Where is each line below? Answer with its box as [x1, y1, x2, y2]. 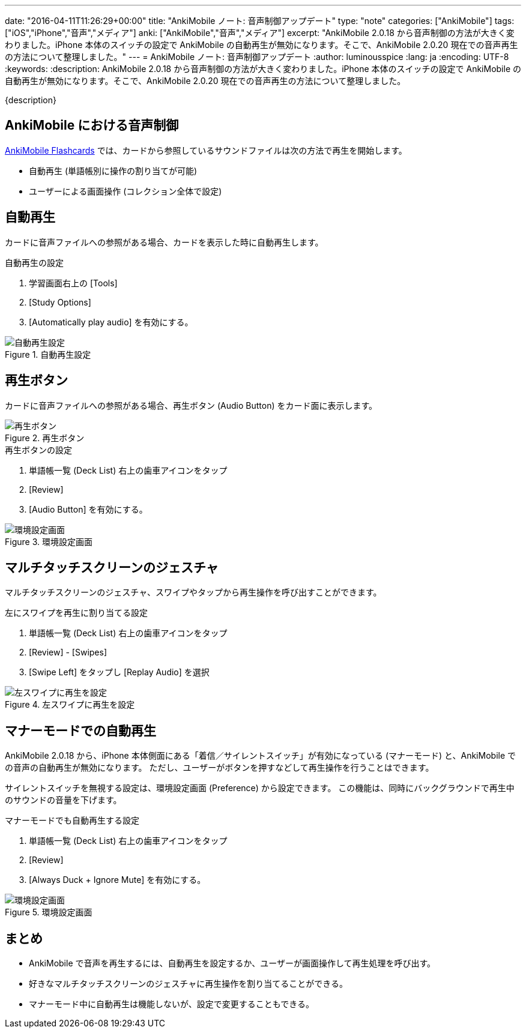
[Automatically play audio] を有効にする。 [29, 316, 193, 327]
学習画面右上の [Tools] [29, 277, 118, 288]
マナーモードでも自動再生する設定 [5, 815, 139, 826]
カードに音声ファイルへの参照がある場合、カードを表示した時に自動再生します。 [5, 236, 324, 247]
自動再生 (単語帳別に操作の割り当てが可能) [29, 165, 198, 176]
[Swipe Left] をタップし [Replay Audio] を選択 [29, 667, 210, 678]
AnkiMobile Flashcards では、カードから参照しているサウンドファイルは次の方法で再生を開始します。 [5, 145, 407, 155]
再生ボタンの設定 [5, 444, 72, 455]
